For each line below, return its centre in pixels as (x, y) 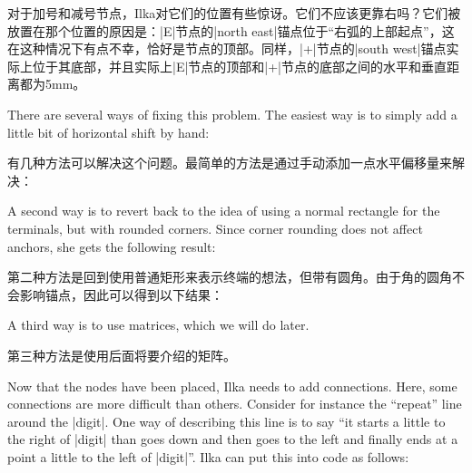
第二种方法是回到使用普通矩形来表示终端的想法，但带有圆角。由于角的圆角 (230, 277)
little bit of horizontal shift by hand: (108, 132)
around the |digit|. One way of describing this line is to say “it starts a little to (226, 421)
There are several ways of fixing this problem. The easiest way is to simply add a (232, 114)
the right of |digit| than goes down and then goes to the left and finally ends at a (233, 439)
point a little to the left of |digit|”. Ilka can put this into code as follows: (208, 456)
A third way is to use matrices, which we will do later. (158, 325)
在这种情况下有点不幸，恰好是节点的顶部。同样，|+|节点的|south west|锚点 (227, 48)
